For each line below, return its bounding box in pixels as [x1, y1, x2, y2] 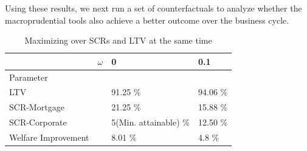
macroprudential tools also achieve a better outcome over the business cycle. [5, 13, 289, 26]
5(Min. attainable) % [111, 116, 190, 129]
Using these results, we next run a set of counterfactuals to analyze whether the [5, 2, 302, 14]
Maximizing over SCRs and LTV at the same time [24, 34, 212, 47]
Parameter [9, 70, 48, 83]
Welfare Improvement [9, 131, 89, 143]
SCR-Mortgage [9, 101, 64, 113]
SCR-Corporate [9, 116, 67, 129]
